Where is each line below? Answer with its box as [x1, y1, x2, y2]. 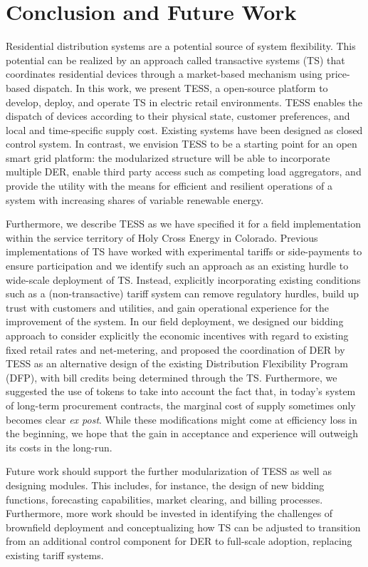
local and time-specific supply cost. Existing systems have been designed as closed [6, 122, 363, 137]
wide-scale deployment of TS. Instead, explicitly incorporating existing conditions [6, 272, 361, 287]
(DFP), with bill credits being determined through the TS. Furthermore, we [6, 369, 337, 384]
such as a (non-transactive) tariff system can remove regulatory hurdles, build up [6, 286, 359, 301]
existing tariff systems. [6, 547, 104, 562]
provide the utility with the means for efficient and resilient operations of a [6, 178, 332, 193]
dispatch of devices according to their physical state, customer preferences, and [6, 108, 350, 123]
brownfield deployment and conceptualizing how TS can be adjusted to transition [6, 519, 361, 534]
